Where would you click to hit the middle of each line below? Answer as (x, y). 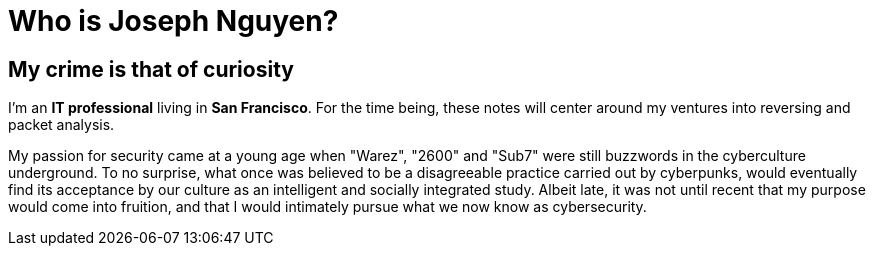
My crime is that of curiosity (151, 69)
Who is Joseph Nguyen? (173, 21)
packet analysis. (61, 125)
